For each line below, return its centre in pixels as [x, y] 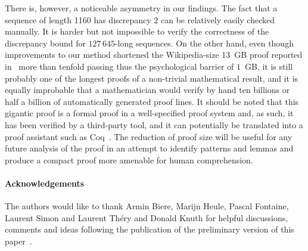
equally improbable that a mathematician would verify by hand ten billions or [147, 90]
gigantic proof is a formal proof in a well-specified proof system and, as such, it [149, 113]
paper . [18, 241]
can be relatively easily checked [218, 19]
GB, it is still [269, 66]
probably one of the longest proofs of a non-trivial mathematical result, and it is [152, 78]
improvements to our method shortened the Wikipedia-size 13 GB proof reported [154, 55]
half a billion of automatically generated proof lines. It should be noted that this [152, 101]
